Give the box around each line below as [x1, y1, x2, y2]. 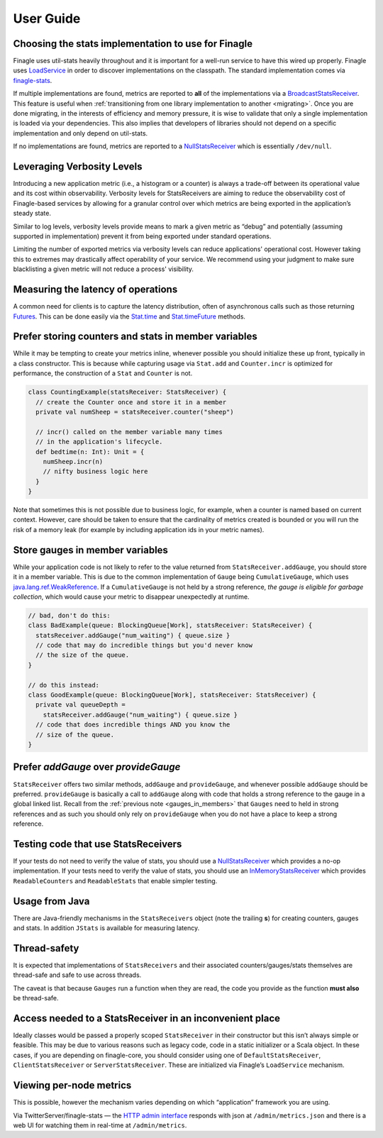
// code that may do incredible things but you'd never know [35, 641, 253, 649]
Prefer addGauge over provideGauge [13, 761, 181, 773]
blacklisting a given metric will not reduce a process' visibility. [13, 265, 194, 273]
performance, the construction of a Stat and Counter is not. [13, 369, 193, 377]
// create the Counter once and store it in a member [35, 398, 227, 406]
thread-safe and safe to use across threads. [13, 971, 142, 979]
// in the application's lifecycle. [35, 438, 163, 446]
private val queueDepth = [35, 701, 126, 709]
